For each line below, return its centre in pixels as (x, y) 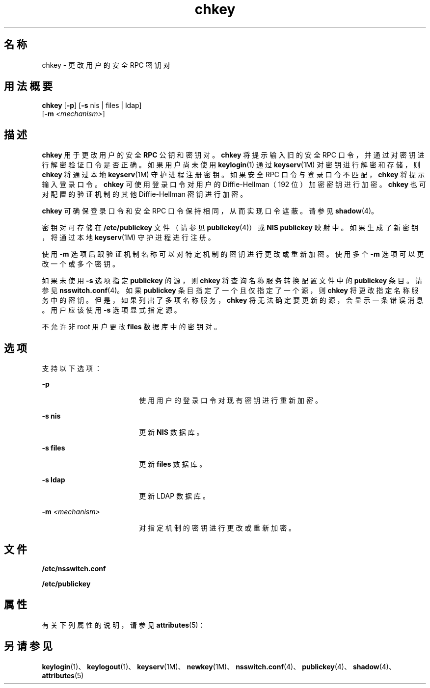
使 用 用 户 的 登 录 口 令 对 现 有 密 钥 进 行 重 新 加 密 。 (230, 400)
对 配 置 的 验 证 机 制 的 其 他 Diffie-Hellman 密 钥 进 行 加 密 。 (145, 194)
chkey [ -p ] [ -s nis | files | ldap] (92, 106)
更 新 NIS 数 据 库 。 (171, 432)
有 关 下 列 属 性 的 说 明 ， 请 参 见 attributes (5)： (123, 625)
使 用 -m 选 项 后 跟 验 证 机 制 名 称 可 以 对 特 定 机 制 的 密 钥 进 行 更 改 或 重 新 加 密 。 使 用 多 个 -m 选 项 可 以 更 (233, 254)
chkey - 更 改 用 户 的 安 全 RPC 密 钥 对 (106, 65)
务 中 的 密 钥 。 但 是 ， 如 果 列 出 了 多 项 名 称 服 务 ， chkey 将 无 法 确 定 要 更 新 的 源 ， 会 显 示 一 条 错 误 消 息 (233, 300)
